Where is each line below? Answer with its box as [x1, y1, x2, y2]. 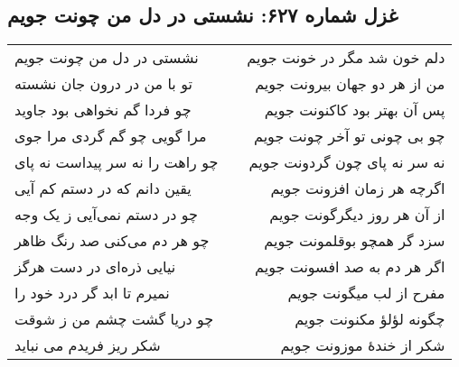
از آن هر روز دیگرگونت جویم [269, 204, 445, 225]
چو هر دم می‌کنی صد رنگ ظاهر [14, 230, 210, 252]
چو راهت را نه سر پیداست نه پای [14, 151, 219, 173]
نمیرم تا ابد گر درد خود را [14, 282, 170, 304]
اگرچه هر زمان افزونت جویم [270, 178, 445, 199]
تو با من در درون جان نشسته [14, 73, 192, 95]
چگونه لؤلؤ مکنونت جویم [295, 308, 445, 330]
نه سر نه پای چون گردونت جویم [248, 151, 445, 173]
